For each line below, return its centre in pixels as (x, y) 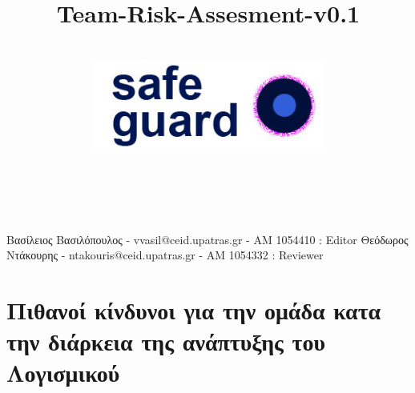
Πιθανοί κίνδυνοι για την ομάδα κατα (194, 310)
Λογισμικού (63, 373)
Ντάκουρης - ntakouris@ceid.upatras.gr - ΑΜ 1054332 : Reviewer (165, 255)
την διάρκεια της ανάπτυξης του (166, 341)
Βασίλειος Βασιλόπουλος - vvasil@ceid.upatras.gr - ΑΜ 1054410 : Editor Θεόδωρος (207, 239)
